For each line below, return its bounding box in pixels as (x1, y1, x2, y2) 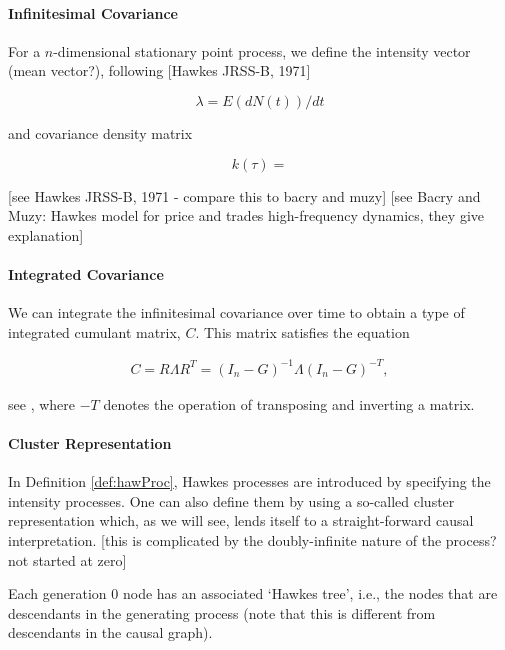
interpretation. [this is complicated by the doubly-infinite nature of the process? (8, 530, 497, 551)
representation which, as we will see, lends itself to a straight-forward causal (8, 510, 474, 531)
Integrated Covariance (8, 263, 164, 284)
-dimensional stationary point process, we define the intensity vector (53, 40, 471, 61)
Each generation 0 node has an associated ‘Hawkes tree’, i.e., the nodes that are (8, 583, 498, 604)
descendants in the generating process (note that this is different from (8, 602, 436, 623)
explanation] (8, 224, 84, 245)
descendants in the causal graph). (8, 622, 213, 643)
